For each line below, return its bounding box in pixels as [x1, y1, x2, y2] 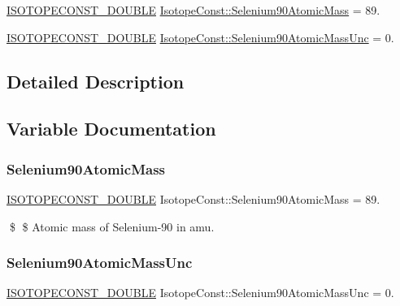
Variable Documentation [7, 116, 216, 141]
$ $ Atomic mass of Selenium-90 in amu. [9, 218, 215, 235]
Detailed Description [7, 68, 185, 93]
